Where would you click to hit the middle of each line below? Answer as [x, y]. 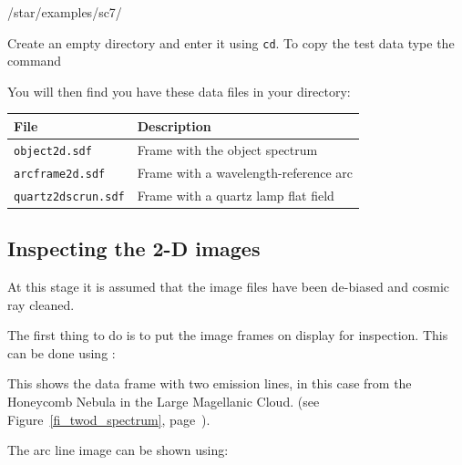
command [35, 61]
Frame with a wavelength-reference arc [245, 172]
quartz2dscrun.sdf [69, 196]
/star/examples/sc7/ [65, 12]
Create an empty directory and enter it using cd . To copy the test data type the [231, 42]
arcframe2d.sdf [60, 174]
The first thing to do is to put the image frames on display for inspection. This [228, 335]
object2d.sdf [53, 151]
